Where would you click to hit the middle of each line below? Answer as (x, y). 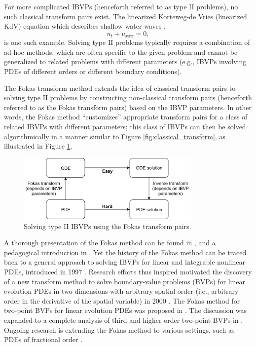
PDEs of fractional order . (43, 339)
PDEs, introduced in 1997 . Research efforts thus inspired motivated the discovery (128, 271)
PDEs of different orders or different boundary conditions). (93, 71)
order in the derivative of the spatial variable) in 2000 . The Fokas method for (122, 300)
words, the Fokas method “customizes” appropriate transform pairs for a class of (126, 117)
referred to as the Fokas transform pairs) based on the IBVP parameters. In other (128, 107)
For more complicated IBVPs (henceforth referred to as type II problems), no (121, 6)
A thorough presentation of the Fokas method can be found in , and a (110, 243)
